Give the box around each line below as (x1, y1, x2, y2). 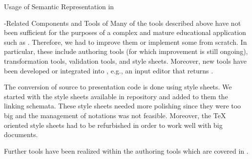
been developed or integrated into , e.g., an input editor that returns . (4, 65, 213, 75)
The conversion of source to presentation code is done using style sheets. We (4, 82, 232, 92)
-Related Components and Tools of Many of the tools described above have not (4, 18, 241, 28)
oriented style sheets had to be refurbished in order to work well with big (4, 120, 223, 130)
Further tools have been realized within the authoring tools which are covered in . (4, 145, 249, 156)
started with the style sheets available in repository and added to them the (4, 91, 228, 101)
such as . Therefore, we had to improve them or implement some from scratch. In (4, 36, 247, 47)
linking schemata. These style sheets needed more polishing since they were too (4, 101, 241, 111)
